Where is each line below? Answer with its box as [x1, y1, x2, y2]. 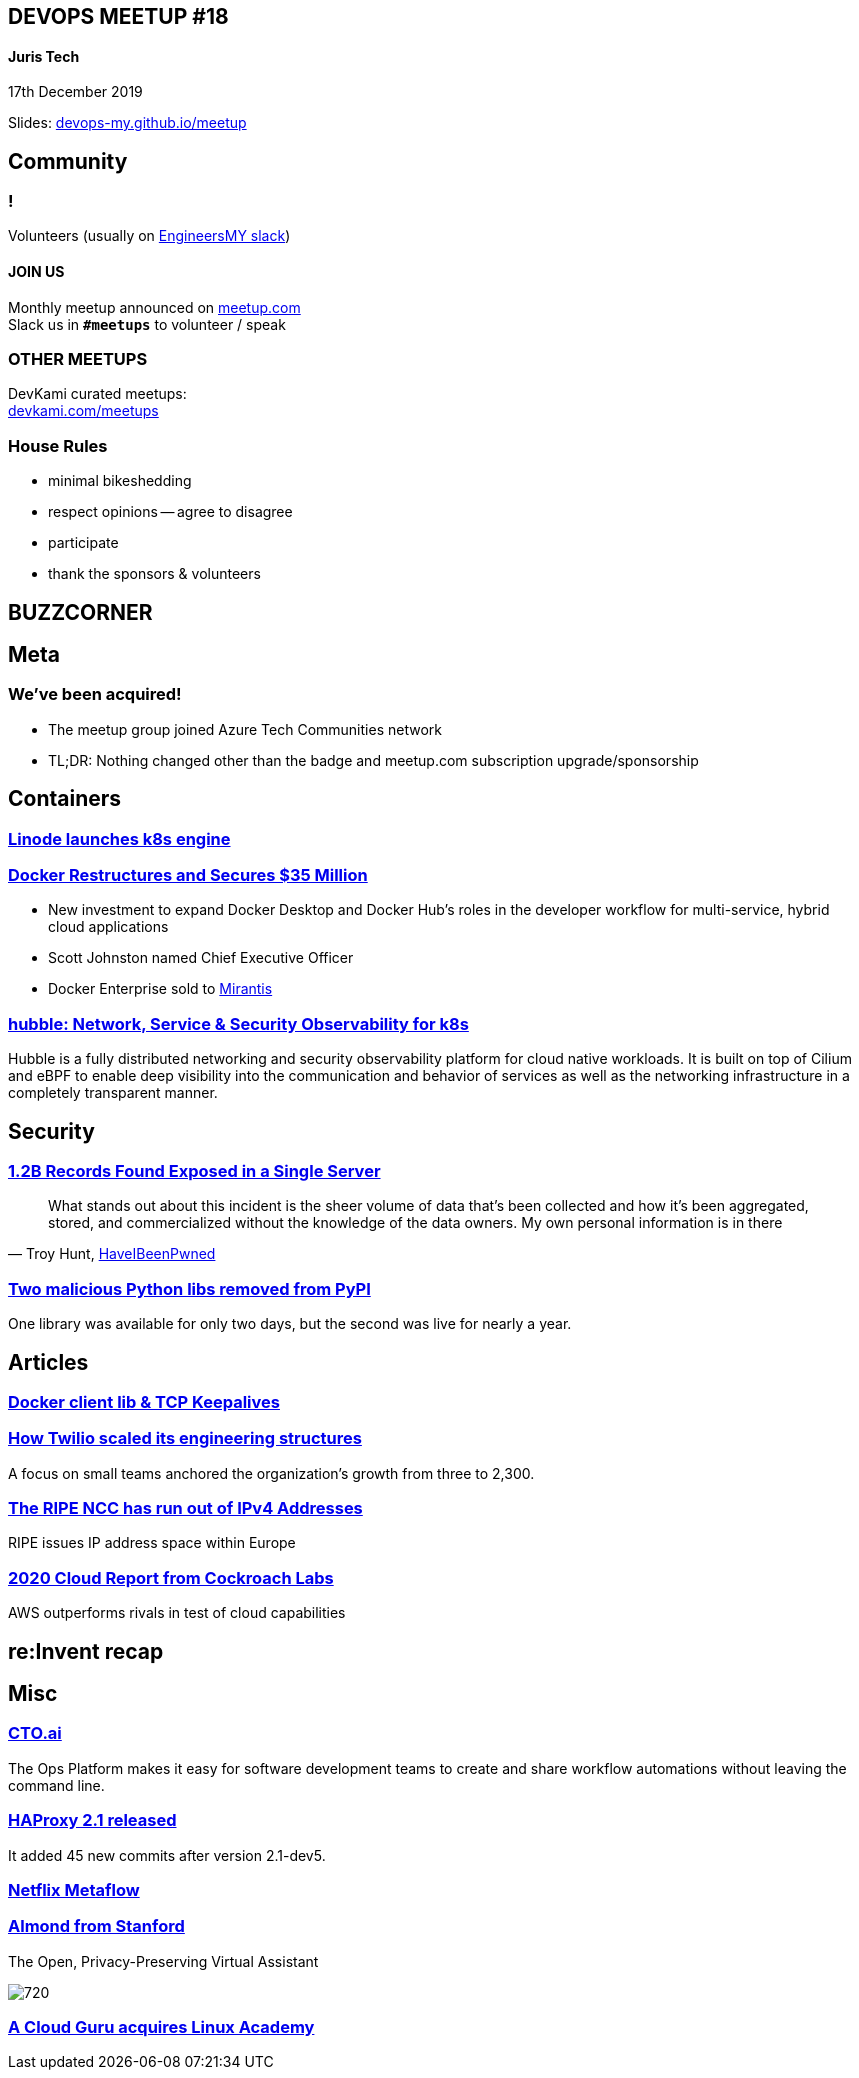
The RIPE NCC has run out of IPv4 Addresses [8, 1498, 363, 1519]
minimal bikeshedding [48, 472, 192, 490]
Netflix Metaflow [8, 1879, 140, 1900]
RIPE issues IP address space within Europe [8, 1534, 296, 1552]
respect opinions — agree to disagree [48, 503, 293, 521]
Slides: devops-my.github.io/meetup [8, 114, 247, 132]
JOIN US [8, 263, 65, 281]
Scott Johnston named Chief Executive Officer [48, 949, 354, 967]
